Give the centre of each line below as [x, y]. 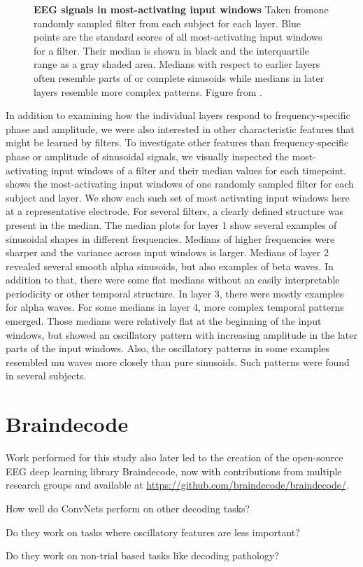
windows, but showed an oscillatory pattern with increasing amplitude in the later [181, 334]
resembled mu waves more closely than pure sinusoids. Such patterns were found [178, 362]
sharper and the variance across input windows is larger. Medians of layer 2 [167, 252]
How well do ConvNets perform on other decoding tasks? [128, 508]
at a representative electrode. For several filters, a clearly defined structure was [175, 211]
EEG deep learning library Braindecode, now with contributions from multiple [174, 471]
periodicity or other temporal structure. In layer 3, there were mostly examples [175, 293]
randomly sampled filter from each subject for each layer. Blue [168, 23]
